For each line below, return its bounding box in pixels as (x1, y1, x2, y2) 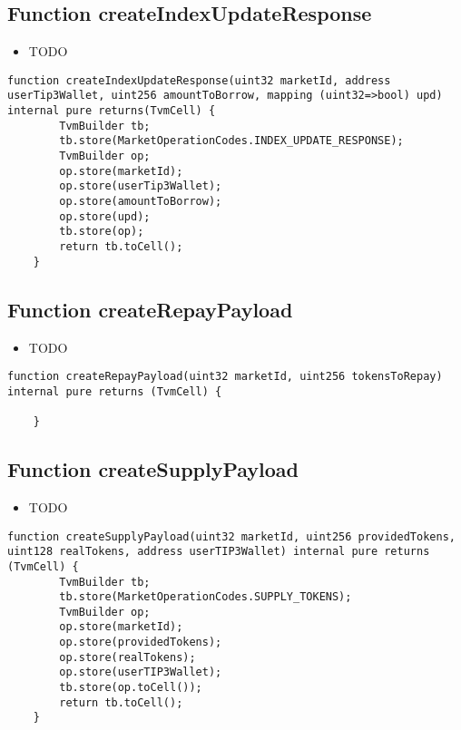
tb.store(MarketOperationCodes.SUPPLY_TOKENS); (59, 590, 352, 604)
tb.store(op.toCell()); (59, 681, 202, 695)
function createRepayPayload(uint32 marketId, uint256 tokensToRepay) (7, 370, 443, 384)
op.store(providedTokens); (59, 636, 222, 649)
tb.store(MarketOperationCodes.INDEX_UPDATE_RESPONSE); (59, 134, 404, 148)
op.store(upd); (59, 209, 151, 223)
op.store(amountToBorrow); (59, 195, 222, 209)
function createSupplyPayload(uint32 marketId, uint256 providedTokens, (7, 530, 456, 543)
